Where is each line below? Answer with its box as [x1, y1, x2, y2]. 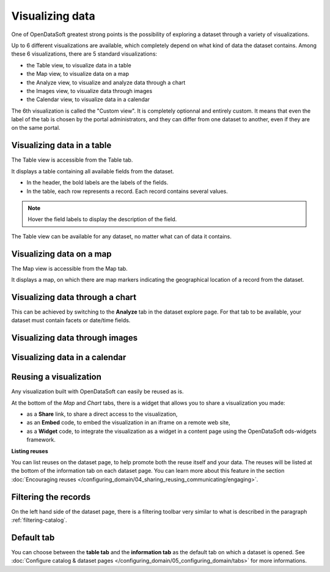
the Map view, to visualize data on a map [26, 70, 130, 78]
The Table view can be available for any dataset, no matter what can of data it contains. [11, 233, 232, 240]
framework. [26, 436, 56, 443]
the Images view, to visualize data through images [26, 87, 153, 94]
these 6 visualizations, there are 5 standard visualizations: [11, 50, 158, 58]
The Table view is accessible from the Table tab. [11, 156, 133, 164]
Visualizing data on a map [11, 249, 112, 259]
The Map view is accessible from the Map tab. [11, 265, 128, 272]
